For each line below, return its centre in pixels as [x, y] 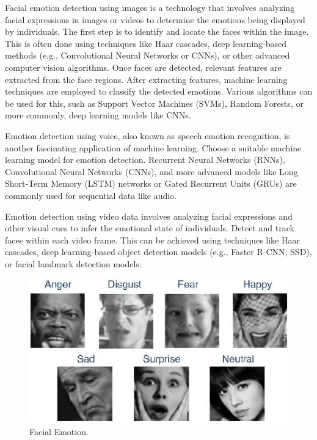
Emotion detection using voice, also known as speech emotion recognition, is [148, 135]
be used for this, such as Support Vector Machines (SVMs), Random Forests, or [154, 103]
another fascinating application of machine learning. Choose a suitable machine [153, 147]
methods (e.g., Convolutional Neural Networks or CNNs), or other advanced [148, 55]
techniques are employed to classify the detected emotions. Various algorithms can [159, 91]
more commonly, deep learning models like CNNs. [98, 115]
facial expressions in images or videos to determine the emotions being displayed [155, 19]
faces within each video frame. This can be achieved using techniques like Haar [152, 240]
